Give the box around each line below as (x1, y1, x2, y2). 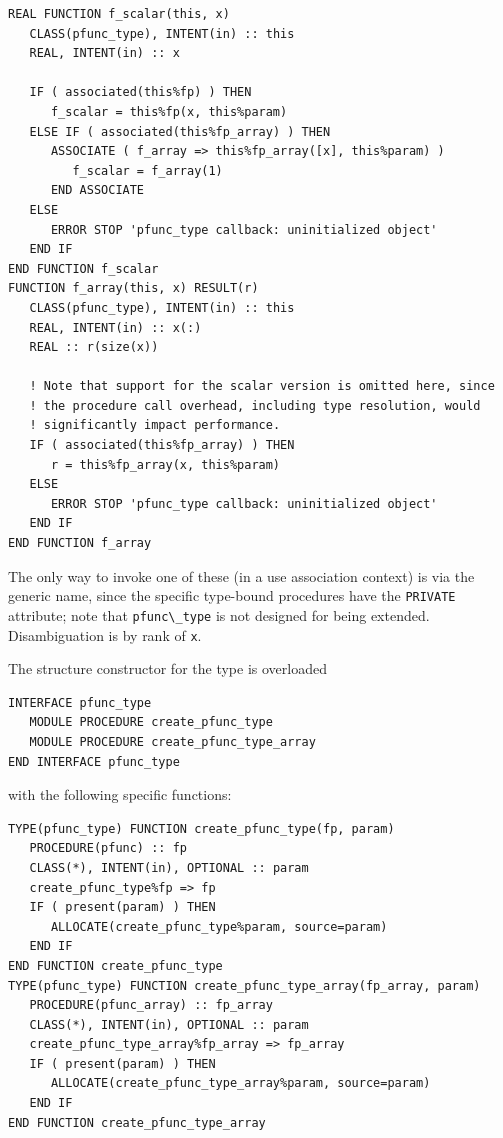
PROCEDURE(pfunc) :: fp (29, 841, 187, 856)
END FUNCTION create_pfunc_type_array (8, 1115, 266, 1130)
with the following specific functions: (8, 784, 232, 805)
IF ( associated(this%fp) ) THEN (29, 85, 252, 100)
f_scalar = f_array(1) (72, 163, 223, 178)
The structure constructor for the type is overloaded (8, 658, 327, 679)
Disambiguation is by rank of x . (8, 624, 202, 645)
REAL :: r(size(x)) (29, 340, 159, 355)
